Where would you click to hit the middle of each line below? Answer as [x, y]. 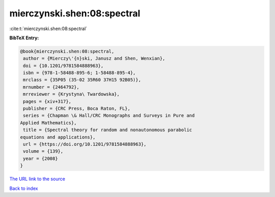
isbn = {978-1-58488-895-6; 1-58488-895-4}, [79, 73]
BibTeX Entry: [24, 38]
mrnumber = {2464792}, [51, 87]
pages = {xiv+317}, [47, 101]
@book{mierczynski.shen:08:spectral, [67, 51]
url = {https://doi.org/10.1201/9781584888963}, [85, 144]
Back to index [24, 188]
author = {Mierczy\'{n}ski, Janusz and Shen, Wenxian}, [94, 58]
